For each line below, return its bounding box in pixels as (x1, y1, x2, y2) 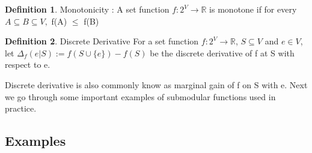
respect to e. (5, 58, 50, 71)
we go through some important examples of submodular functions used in (5, 90, 276, 103)
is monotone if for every (209, 3, 297, 15)
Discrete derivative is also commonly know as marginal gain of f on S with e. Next (5, 78, 308, 91)
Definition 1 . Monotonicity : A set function (5, 3, 170, 15)
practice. (5, 102, 37, 115)
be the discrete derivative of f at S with (150, 46, 295, 59)
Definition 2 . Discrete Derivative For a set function (5, 35, 199, 47)
